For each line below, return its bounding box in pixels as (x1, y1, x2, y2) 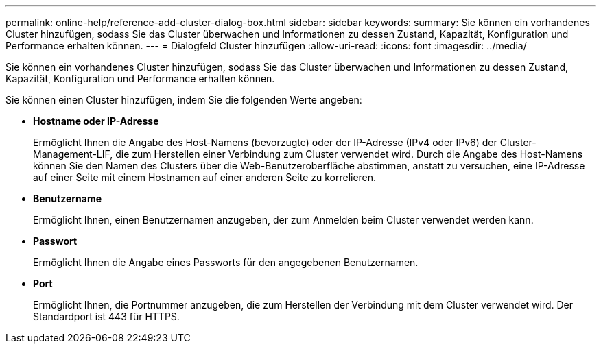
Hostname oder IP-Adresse (33, 115, 159, 127)
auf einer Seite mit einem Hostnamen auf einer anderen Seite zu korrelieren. (33, 171, 377, 183)
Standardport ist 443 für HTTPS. (33, 311, 180, 322)
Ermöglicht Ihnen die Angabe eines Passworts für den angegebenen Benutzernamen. (33, 256, 419, 268)
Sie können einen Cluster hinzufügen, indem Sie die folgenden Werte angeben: (5, 94, 362, 106)
